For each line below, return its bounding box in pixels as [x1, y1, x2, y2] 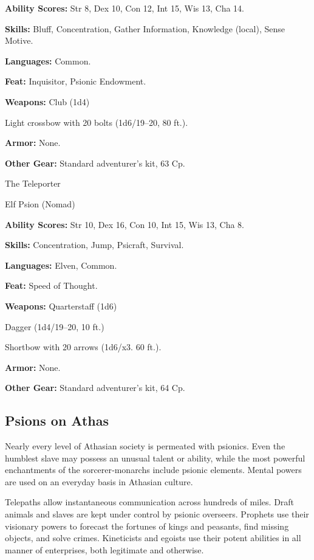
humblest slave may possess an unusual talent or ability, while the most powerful [5, 451, 305, 464]
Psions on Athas [5, 411, 109, 430]
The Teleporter [5, 177, 61, 190]
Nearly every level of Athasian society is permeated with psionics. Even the [5, 440, 285, 452]
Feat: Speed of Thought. [5, 279, 98, 292]
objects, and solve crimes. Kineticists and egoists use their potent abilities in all [5, 531, 301, 544]
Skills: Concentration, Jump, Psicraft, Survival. [5, 238, 184, 251]
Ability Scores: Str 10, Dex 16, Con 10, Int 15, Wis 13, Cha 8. [5, 218, 244, 230]
